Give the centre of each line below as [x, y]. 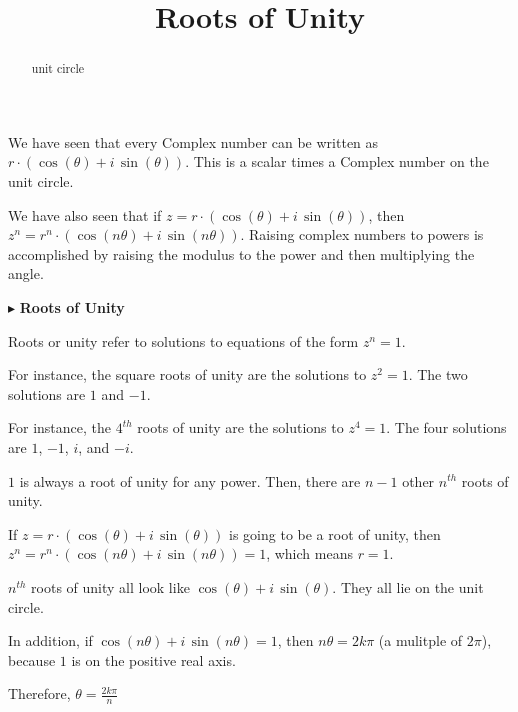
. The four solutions [446, 427]
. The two [438, 374]
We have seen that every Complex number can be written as [193, 141]
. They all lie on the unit [408, 586]
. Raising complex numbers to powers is [362, 234]
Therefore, [39, 693]
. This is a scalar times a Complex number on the [337, 161]
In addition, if [50, 640]
